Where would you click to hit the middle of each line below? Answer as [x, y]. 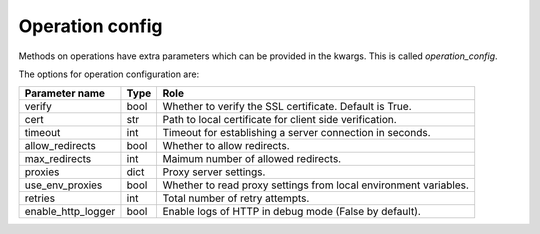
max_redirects [58, 159]
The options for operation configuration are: [109, 74]
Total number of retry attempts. [236, 198]
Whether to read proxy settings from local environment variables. [316, 185]
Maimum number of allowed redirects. [252, 159]
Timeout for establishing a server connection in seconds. [296, 133]
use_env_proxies [63, 185]
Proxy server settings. [214, 172]
